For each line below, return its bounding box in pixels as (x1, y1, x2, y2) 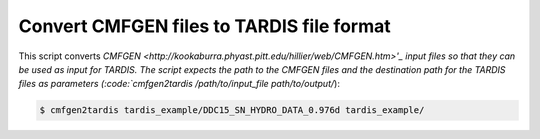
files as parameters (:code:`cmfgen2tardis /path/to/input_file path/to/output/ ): (18, 78, 340, 90)
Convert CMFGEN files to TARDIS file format (18, 15, 391, 37)
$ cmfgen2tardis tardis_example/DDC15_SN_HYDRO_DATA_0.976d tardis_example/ (39, 105, 425, 116)
